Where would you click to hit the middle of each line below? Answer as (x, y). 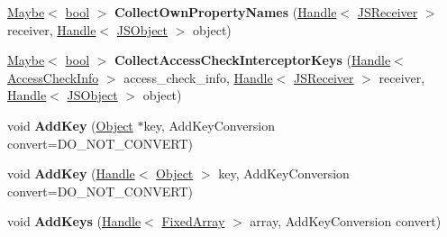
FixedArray (193, 221)
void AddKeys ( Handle (74, 221)
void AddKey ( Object (70, 125)
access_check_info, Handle (198, 77)
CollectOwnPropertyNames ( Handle (226, 12)
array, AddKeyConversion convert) (346, 221)
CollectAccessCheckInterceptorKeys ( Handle (253, 60)
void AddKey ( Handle (71, 173)
